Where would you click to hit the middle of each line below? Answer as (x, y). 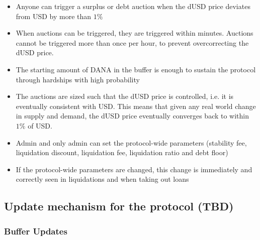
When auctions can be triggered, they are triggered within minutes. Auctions (135, 33)
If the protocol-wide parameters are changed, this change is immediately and (134, 169)
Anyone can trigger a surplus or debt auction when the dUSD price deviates (133, 6)
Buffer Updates (36, 231)
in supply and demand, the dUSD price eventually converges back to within (133, 116)
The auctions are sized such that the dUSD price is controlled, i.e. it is (125, 96)
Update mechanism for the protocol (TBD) (119, 206)
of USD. (40, 125)
